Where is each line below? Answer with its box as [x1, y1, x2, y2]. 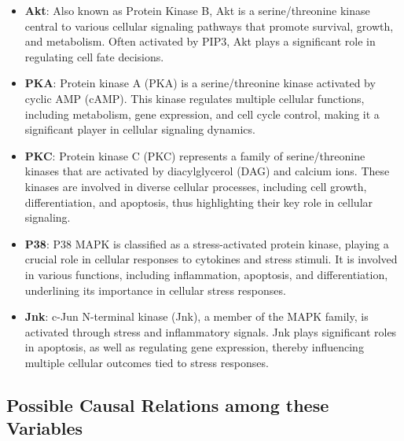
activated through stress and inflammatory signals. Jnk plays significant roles [24, 323, 397, 340]
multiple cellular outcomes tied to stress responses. [24, 354, 269, 370]
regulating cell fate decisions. [24, 48, 164, 64]
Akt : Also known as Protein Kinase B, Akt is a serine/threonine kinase [24, 2, 370, 18]
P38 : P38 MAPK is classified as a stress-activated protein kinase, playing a [24, 235, 389, 252]
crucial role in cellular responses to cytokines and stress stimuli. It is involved [24, 251, 398, 267]
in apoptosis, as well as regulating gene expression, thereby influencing [24, 339, 364, 355]
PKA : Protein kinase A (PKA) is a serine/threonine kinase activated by [24, 75, 376, 91]
